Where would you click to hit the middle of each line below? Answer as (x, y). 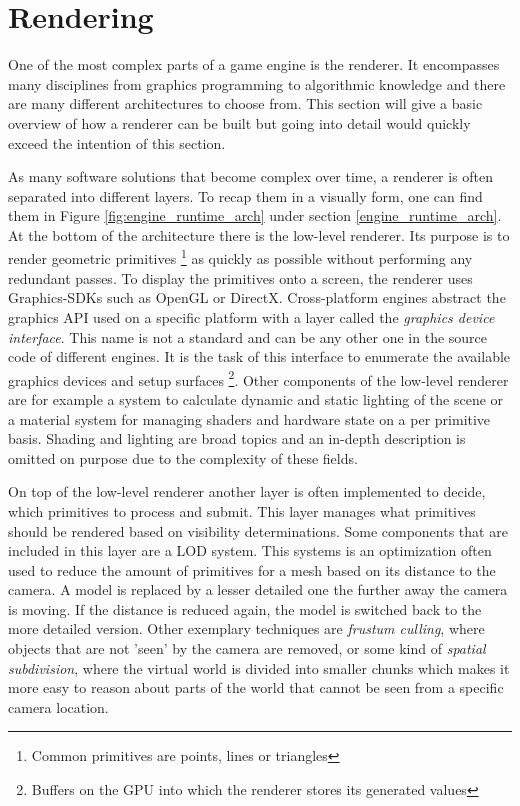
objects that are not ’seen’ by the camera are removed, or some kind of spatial (247, 648)
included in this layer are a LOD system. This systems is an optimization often (250, 550)
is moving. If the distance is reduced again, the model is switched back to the (245, 608)
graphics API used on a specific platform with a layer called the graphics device (251, 316)
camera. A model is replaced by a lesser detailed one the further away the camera (258, 589)
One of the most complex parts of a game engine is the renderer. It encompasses (254, 64)
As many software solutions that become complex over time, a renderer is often (251, 176)
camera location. (58, 706)
